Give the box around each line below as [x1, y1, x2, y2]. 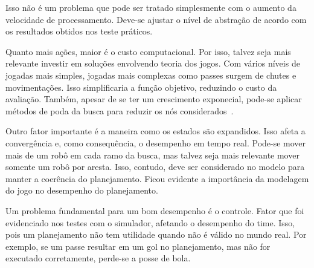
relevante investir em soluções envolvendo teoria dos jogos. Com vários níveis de [5, 57, 300, 70]
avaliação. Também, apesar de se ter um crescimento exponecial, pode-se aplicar [5, 93, 302, 105]
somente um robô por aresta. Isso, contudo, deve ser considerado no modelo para [5, 160, 305, 173]
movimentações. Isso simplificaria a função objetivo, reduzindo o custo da [5, 80, 277, 93]
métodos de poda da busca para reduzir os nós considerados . [5, 104, 234, 117]
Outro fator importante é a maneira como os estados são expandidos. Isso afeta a [5, 125, 306, 137]
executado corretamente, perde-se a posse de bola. [5, 252, 191, 264]
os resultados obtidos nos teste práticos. [5, 25, 153, 38]
